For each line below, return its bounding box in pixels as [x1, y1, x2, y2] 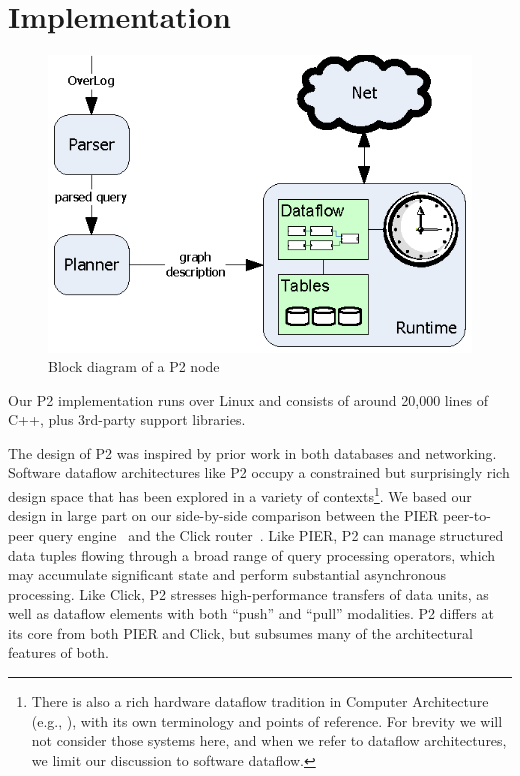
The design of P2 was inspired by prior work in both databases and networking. [8, 442, 497, 463]
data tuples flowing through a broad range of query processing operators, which [8, 544, 496, 565]
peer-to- [443, 505, 491, 526]
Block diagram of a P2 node [48, 356, 220, 377]
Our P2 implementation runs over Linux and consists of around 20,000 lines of [8, 389, 489, 410]
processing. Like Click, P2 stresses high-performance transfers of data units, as [8, 583, 489, 604]
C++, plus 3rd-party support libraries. [8, 409, 246, 430]
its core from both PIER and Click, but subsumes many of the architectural [8, 622, 473, 643]
